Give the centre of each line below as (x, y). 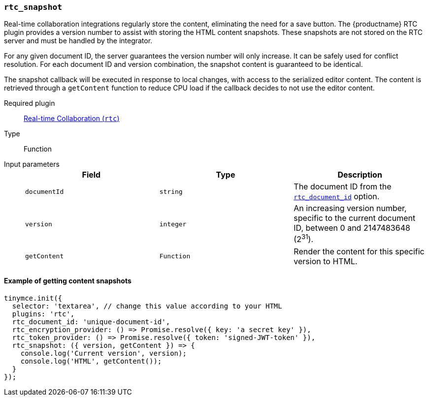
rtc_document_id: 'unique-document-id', (91, 322)
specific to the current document (355, 218)
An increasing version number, (350, 208)
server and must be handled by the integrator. (78, 41)
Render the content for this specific (359, 251)
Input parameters (32, 164)
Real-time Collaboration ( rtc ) (72, 119)
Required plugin (30, 103)
